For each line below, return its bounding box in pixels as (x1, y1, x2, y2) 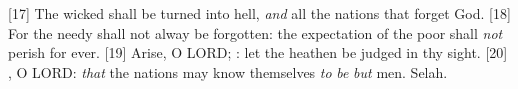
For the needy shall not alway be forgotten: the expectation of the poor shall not (8, 22, 503, 43)
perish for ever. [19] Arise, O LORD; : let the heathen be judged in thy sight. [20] (8, 42, 508, 63)
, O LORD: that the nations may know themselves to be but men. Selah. (8, 61, 448, 82)
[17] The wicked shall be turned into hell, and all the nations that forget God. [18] (8, 3, 511, 23)
